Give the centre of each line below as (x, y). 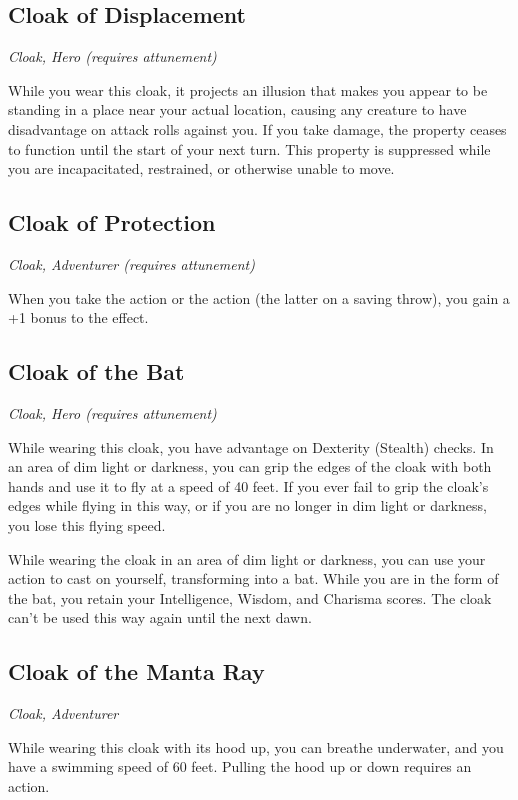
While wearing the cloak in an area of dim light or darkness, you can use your (247, 558)
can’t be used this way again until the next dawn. (160, 617)
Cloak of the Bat (96, 371)
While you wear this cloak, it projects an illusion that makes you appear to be (248, 89)
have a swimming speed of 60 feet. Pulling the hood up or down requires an (240, 766)
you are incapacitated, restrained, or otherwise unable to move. (201, 168)
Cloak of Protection (112, 222)
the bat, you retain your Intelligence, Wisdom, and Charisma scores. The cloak (250, 597)
